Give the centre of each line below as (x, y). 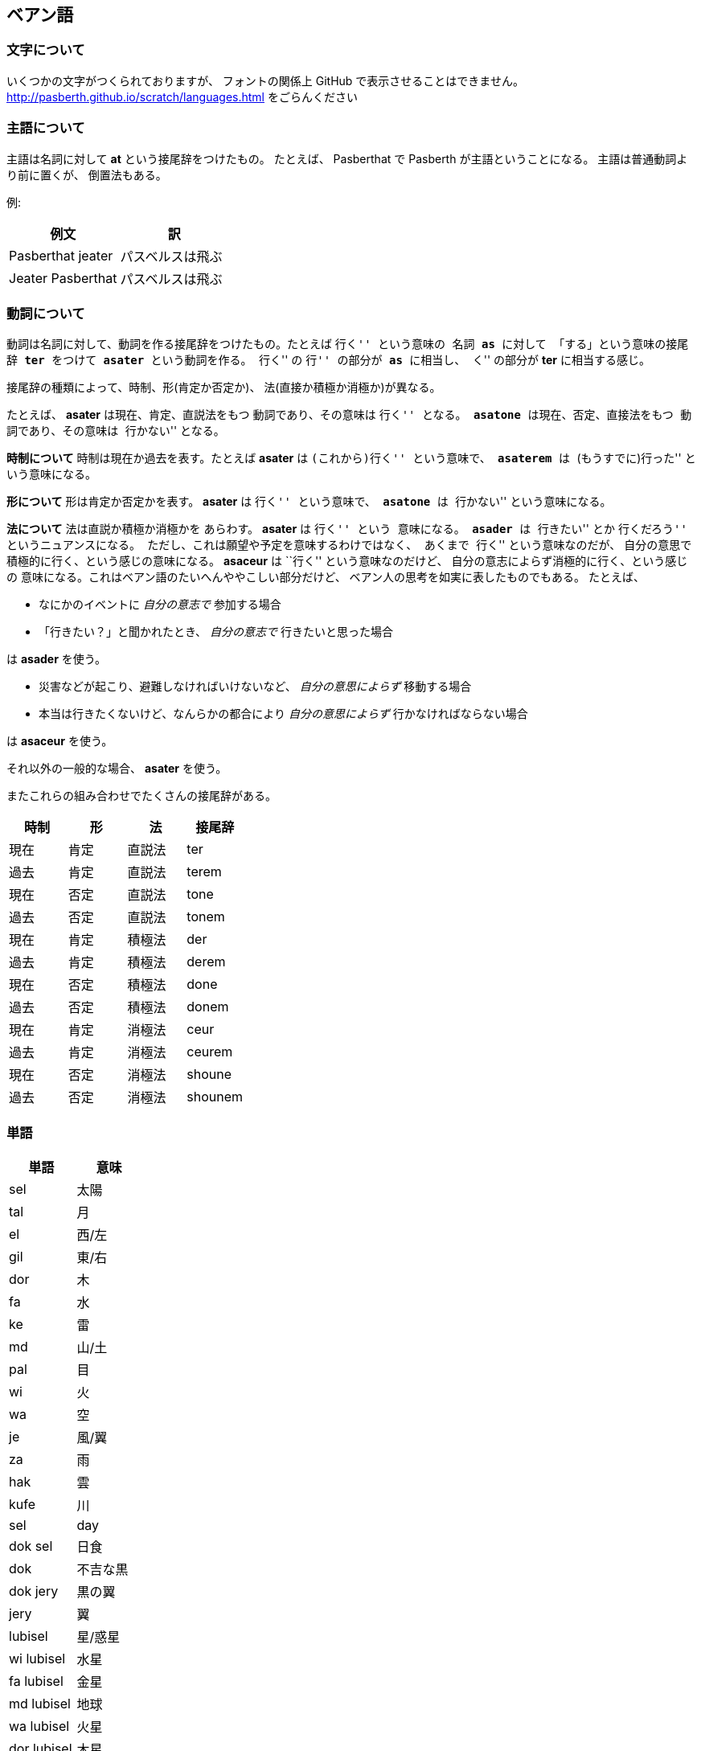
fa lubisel (36, 1681)
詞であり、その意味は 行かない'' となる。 (116, 431)
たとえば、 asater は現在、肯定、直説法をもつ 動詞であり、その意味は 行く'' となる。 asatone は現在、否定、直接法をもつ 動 (349, 415)
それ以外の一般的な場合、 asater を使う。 (117, 769)
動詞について (46, 313)
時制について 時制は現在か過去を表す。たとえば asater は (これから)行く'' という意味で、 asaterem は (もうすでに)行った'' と (351, 458)
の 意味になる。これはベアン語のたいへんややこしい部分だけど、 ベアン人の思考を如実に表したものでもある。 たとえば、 (326, 577)
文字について (46, 50)
